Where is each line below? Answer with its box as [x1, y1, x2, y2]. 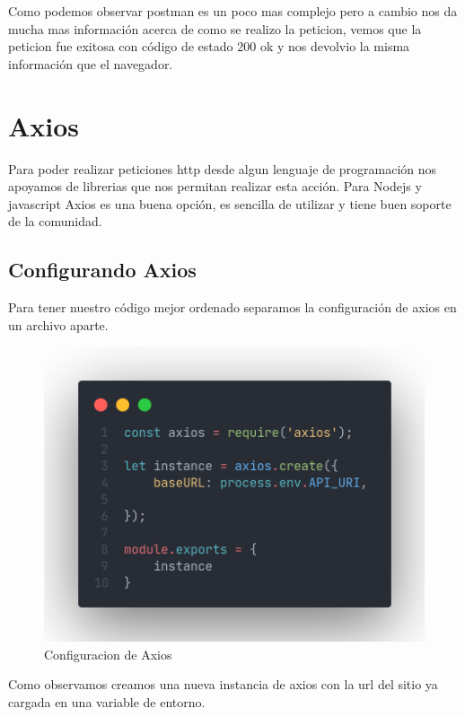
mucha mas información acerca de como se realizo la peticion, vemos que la [8, 19, 422, 38]
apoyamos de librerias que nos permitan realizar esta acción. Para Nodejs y [8, 177, 422, 196]
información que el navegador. [8, 54, 173, 73]
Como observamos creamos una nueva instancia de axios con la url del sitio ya [8, 675, 438, 694]
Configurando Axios [8, 256, 197, 284]
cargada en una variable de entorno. [8, 693, 206, 712]
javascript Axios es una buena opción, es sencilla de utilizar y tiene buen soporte [8, 194, 452, 213]
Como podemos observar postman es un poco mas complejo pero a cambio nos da [8, 2, 458, 20]
